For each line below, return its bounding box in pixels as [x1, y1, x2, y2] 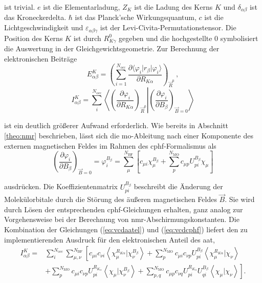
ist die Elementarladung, [43, 2, 120, 12]
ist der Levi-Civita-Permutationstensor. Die [100, 22, 236, 33]
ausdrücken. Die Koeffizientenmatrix [4, 181, 118, 192]
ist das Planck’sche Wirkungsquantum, [75, 12, 196, 23]
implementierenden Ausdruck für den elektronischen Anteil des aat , [4, 234, 215, 245]
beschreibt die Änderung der [134, 181, 223, 192]
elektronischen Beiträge [4, 53, 77, 64]
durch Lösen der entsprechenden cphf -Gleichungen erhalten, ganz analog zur [4, 204, 243, 214]
